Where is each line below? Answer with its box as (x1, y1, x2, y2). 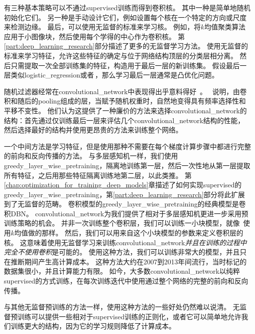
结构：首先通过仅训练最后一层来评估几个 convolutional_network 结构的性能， (4, 115, 245, 125)
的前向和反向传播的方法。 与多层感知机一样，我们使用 (4, 151, 178, 161)
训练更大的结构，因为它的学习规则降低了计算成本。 (10, 321, 176, 331)
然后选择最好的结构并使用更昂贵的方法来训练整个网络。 (4, 125, 182, 135)
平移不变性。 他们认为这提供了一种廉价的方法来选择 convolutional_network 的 (4, 105, 247, 115)
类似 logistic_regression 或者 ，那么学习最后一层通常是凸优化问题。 (10, 70, 219, 80)
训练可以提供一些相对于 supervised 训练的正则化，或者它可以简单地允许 (17, 311, 241, 321)
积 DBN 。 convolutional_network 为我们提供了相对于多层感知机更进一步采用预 (4, 208, 249, 218)
